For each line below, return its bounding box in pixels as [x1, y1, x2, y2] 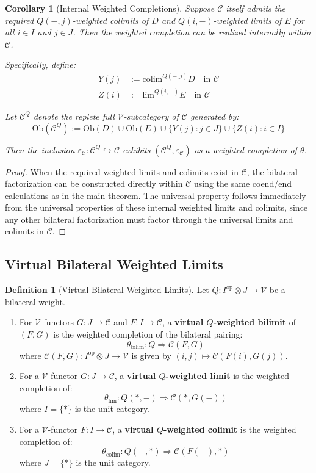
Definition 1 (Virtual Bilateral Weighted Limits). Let [5, 283, 209, 296]
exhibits [123, 143, 151, 156]
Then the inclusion [5, 143, 75, 156]
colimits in [5, 225, 44, 237]
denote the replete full [33, 109, 115, 122]
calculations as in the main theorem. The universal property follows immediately [5, 189, 306, 201]
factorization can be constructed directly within [5, 177, 183, 190]
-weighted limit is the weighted [165, 369, 290, 382]
